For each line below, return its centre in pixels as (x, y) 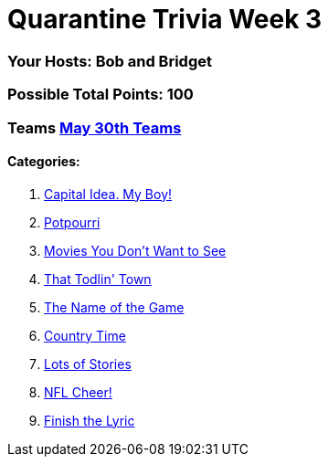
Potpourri (72, 222)
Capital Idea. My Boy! (108, 194)
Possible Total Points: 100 (101, 95)
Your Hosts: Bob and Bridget (110, 61)
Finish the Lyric (90, 420)
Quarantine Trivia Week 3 (165, 19)
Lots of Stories (88, 364)
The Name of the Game (114, 307)
